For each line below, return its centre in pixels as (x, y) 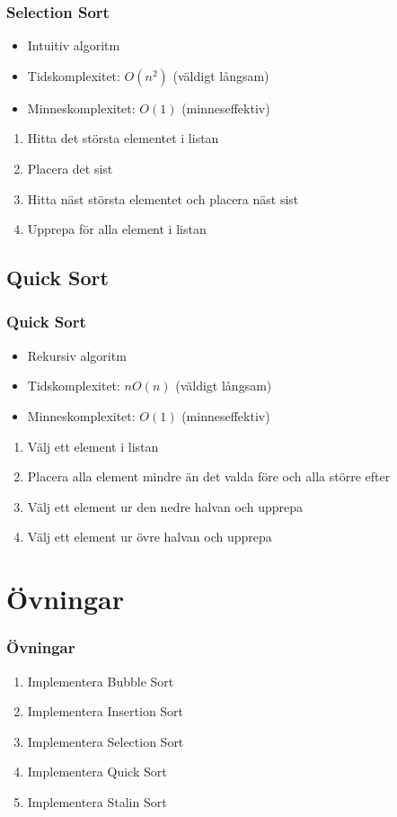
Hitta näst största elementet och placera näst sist (163, 198)
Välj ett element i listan (93, 446)
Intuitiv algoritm (74, 45)
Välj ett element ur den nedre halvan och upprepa (165, 506)
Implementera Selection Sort (106, 741)
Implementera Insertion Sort (106, 711)
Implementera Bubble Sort (101, 681)
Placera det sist (70, 168)
